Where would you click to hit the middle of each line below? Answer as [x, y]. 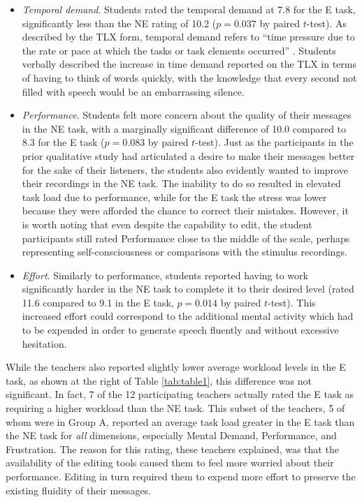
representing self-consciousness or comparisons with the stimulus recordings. [184, 252]
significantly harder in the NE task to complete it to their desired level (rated [188, 289]
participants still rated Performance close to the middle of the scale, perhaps [186, 238]
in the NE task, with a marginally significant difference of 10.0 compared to [184, 128]
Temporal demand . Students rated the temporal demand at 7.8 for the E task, [189, 9]
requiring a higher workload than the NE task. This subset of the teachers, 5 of [175, 408]
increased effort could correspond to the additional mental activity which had [188, 316]
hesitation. [44, 343]
